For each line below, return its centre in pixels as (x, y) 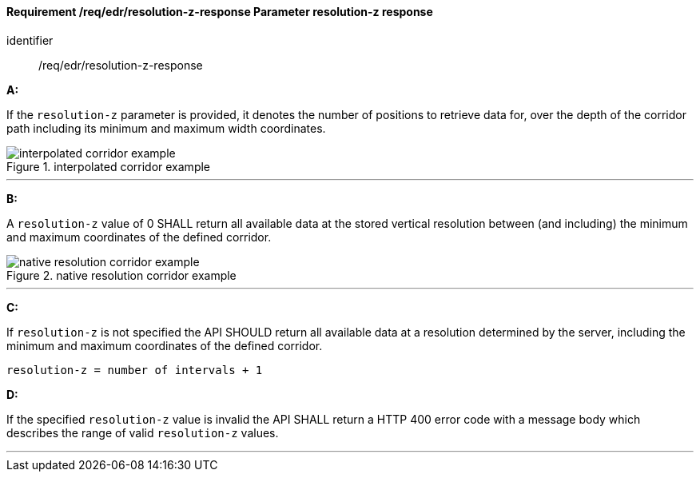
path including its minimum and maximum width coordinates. (166, 128)
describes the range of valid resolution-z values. (143, 432)
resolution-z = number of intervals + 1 (135, 370)
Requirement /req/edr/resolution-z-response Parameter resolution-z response (220, 12)
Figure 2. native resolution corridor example (121, 275)
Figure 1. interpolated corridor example (109, 166)
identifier (30, 40)
